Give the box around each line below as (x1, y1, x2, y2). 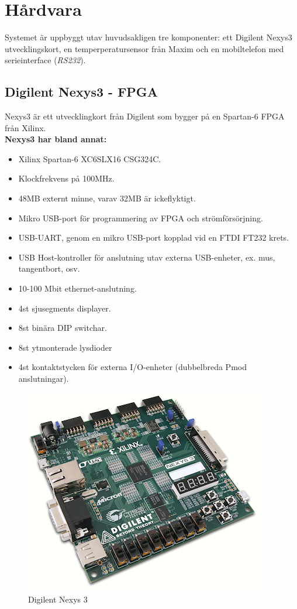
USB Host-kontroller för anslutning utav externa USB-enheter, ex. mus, (18, 251, 275, 263)
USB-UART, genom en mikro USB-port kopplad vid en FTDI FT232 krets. (18, 231, 289, 244)
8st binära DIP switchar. (18, 321, 107, 334)
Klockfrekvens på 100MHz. (18, 172, 115, 184)
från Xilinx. (5, 121, 46, 134)
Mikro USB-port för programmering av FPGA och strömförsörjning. (18, 211, 263, 224)
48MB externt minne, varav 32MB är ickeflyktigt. (18, 192, 196, 204)
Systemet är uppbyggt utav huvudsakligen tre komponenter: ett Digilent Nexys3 (5, 31, 292, 43)
